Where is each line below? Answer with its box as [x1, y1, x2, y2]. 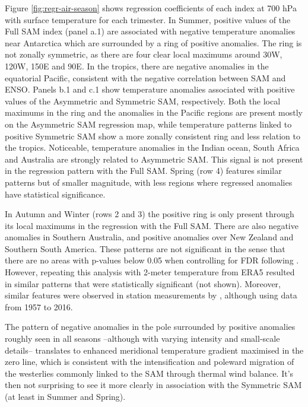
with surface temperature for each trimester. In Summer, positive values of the [5, 13, 291, 26]
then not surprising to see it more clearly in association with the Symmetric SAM [5, 379, 302, 391]
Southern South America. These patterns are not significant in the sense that [5, 242, 285, 255]
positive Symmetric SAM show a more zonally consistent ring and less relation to [5, 129, 300, 142]
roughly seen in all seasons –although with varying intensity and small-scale [5, 332, 280, 345]
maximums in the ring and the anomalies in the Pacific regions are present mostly [5, 106, 303, 119]
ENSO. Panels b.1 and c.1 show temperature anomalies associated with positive [5, 83, 295, 96]
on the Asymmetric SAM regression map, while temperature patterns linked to [5, 117, 292, 130]
